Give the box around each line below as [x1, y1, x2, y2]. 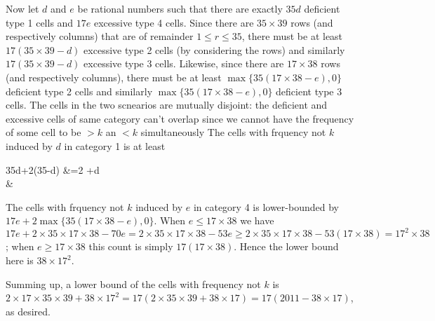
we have [240, 213, 274, 228]
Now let [6, 1, 39, 15]
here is [6, 253, 34, 267]
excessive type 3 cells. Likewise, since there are [83, 56, 284, 71]
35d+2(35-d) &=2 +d [6, 162, 100, 177]
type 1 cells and [6, 15, 74, 29]
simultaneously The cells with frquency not [140, 125, 326, 139]
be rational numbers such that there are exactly [77, 1, 283, 15]
